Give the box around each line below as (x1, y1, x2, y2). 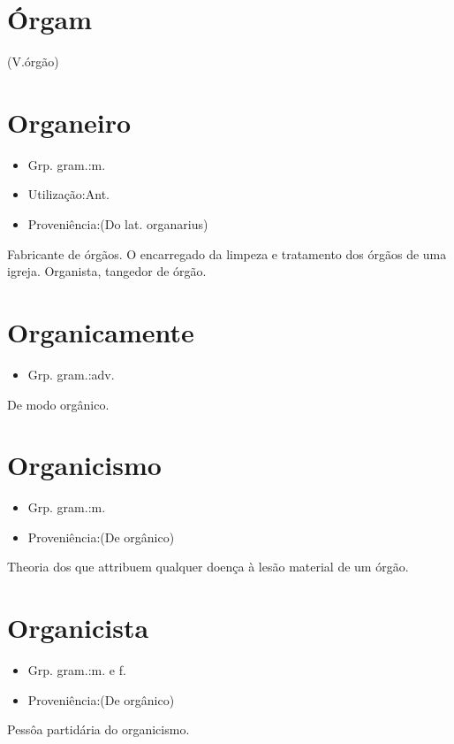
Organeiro (7, 104, 132, 140)
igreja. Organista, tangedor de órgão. (7, 262, 207, 280)
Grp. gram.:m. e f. (27, 661, 126, 679)
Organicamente (7, 314, 194, 349)
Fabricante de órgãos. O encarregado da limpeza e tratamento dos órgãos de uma (7, 244, 447, 263)
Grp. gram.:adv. (27, 364, 115, 383)
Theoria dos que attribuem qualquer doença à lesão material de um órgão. (7, 557, 409, 576)
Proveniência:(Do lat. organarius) (27, 215, 208, 234)
